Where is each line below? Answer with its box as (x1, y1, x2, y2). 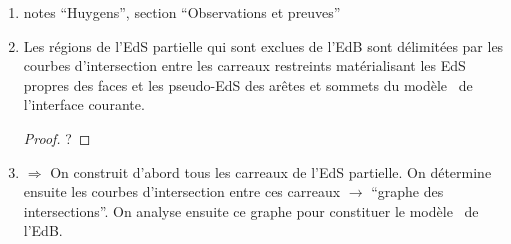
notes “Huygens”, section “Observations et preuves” (23, 2, 341, 22)
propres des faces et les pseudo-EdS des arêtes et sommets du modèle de (23, 74, 473, 95)
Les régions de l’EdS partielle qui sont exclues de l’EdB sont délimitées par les (23, 35, 504, 56)
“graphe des (371, 181, 444, 202)
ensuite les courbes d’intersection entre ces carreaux (23, 181, 341, 202)
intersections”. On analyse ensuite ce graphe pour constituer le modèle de (23, 200, 479, 221)
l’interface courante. (23, 94, 145, 115)
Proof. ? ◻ (23, 127, 91, 148)
